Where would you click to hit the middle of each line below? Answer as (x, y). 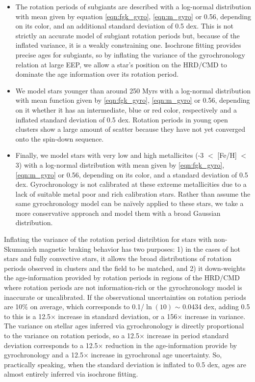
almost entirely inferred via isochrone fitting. (71, 374)
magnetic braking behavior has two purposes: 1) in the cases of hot (140, 249)
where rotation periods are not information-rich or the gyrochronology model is (123, 287)
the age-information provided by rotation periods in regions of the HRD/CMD (122, 278)
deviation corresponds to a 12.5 (51, 345)
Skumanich (20, 249)
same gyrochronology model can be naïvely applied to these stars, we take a (129, 203)
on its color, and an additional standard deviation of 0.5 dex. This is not (124, 26)
